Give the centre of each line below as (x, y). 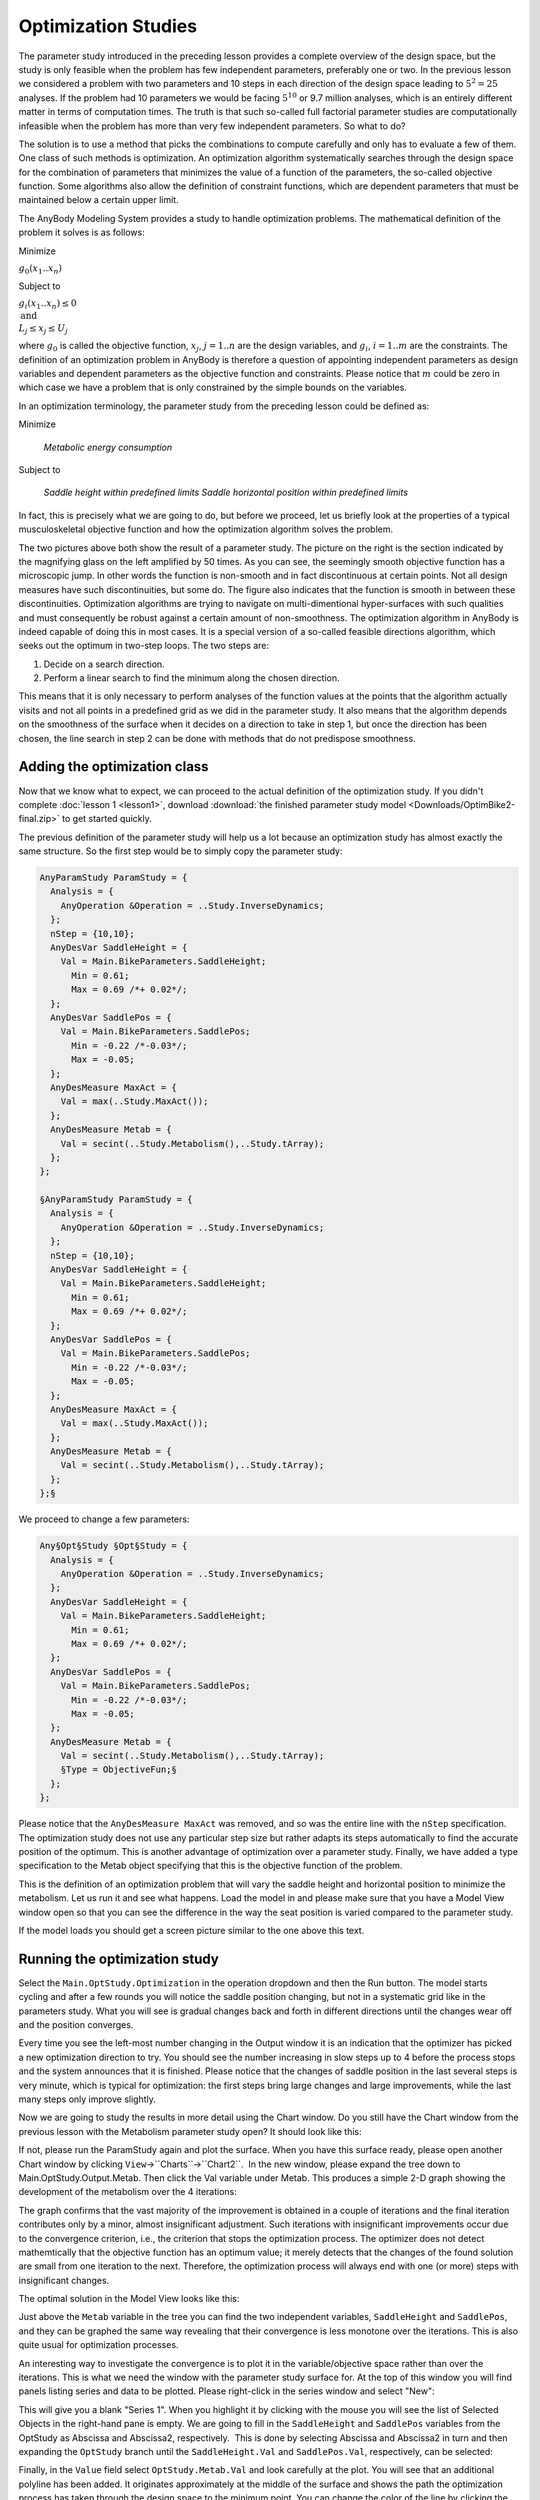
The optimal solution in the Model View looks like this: (129, 2299)
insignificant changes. (64, 2280)
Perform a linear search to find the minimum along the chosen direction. (191, 678)
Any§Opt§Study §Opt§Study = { (113, 1546)
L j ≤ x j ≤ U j (43, 329)
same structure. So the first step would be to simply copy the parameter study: (180, 851)
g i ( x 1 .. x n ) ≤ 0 (47, 304)
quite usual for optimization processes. (98, 2345)
